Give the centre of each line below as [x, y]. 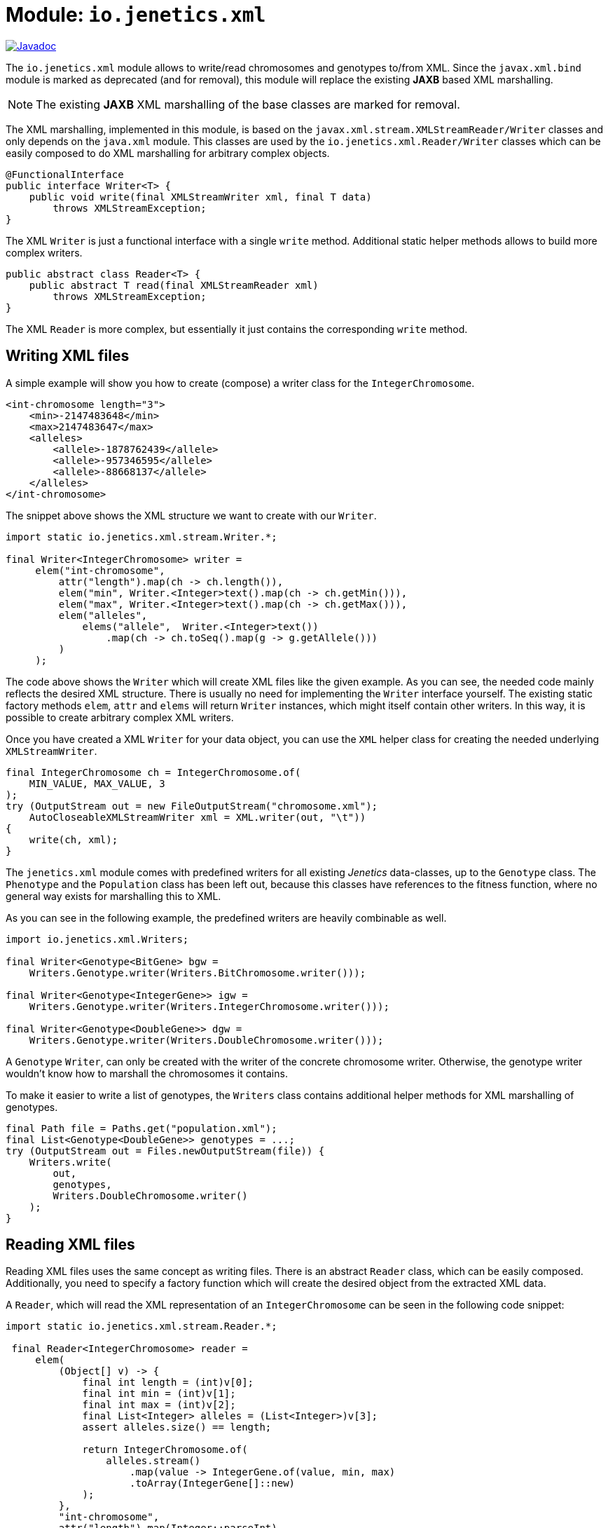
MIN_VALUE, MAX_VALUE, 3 [97, 783]
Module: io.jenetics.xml [136, 15]
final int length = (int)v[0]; [168, 1383]
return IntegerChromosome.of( [165, 1450]
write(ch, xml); [74, 839]
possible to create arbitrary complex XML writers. [120, 717]
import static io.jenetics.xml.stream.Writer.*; [141, 537]
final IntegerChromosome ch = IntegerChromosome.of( [153, 772]
